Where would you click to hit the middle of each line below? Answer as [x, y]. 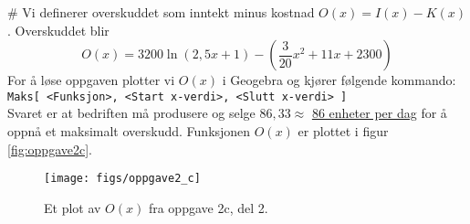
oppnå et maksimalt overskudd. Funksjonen [129, 131]
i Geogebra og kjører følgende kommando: [339, 80]
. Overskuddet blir [58, 30]
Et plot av [73, 207]
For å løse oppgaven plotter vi [91, 80]
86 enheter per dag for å [379, 113]
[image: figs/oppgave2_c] [122, 179]
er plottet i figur [343, 131]
